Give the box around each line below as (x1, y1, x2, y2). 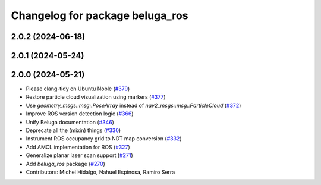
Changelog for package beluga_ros (11, 9, 188, 22)
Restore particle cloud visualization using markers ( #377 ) (26, 93, 166, 101)
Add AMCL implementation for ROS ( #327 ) (26, 143, 130, 150)
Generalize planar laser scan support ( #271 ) (26, 152, 133, 159)
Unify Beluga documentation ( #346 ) (26, 118, 114, 126)
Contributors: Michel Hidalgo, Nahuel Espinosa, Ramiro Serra (26, 168, 175, 175)
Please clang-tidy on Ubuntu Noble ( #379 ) (26, 85, 130, 92)
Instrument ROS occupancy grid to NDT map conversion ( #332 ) (26, 135, 182, 142)
